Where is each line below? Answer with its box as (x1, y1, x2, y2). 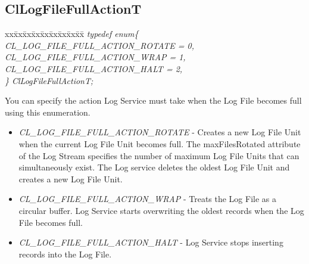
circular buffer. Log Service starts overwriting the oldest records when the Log (18, 204, 304, 216)
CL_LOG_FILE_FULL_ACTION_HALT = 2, (5, 62, 183, 74)
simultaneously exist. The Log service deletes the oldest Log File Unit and (18, 161, 290, 173)
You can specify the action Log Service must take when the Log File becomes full (5, 94, 302, 107)
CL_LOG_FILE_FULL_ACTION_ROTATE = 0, (5, 39, 194, 51)
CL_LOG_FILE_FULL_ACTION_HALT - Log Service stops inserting (18, 236, 283, 249)
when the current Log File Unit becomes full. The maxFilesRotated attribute (18, 137, 301, 150)
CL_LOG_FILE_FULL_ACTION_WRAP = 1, (5, 51, 186, 63)
